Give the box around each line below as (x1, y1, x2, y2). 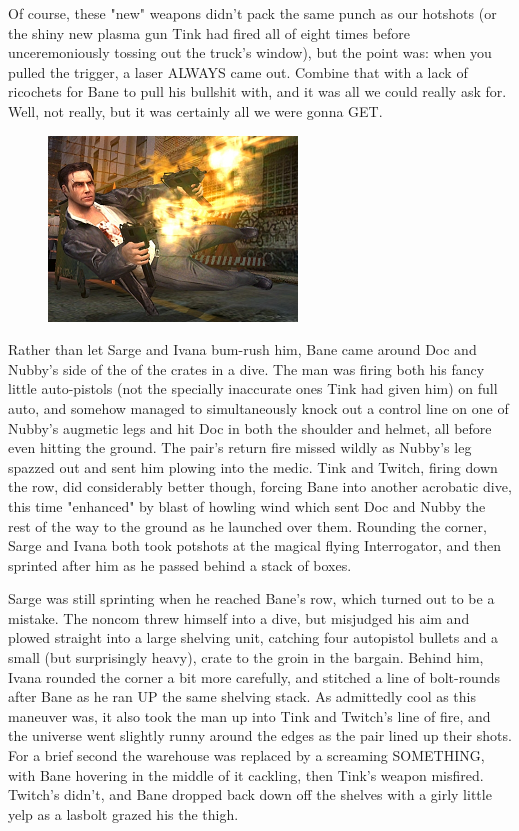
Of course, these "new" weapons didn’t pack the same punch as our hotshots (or (8, 3, 497, 23)
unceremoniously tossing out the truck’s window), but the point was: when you (8, 42, 492, 63)
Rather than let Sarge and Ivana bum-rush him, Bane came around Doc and (8, 339, 477, 360)
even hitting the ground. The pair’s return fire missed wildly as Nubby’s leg (8, 437, 472, 458)
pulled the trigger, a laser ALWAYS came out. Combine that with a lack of (8, 61, 468, 82)
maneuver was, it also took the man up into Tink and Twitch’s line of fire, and (8, 705, 491, 726)
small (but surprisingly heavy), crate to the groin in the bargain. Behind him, (8, 647, 484, 668)
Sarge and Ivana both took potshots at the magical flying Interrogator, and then (8, 535, 502, 556)
